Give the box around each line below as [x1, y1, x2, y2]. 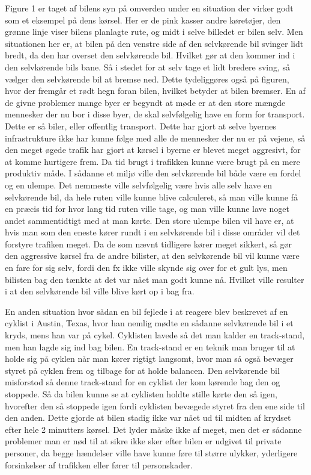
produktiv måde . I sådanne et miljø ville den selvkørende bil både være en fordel [5, 167, 301, 179]
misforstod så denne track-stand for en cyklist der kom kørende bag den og [5, 376, 280, 388]
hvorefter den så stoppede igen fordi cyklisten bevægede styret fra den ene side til [5, 399, 305, 412]
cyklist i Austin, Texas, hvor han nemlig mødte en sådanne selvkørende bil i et [5, 317, 294, 329]
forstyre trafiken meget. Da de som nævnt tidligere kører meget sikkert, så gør [5, 237, 292, 250]
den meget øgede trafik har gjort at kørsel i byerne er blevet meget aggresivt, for [5, 143, 301, 156]
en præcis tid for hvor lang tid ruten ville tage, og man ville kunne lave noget [5, 202, 289, 215]
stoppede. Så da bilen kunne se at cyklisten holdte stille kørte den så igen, [5, 388, 277, 400]
